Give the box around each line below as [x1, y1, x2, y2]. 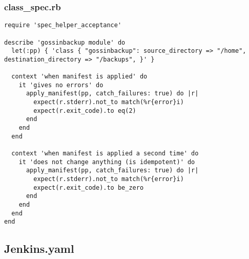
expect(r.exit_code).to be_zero [33, 184, 144, 191]
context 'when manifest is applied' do [11, 73, 148, 81]
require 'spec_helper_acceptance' [4, 22, 122, 29]
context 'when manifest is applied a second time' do [11, 150, 199, 157]
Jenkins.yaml [4, 241, 74, 256]
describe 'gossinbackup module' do [4, 38, 126, 46]
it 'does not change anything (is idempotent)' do [18, 158, 195, 166]
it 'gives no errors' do [18, 81, 103, 89]
